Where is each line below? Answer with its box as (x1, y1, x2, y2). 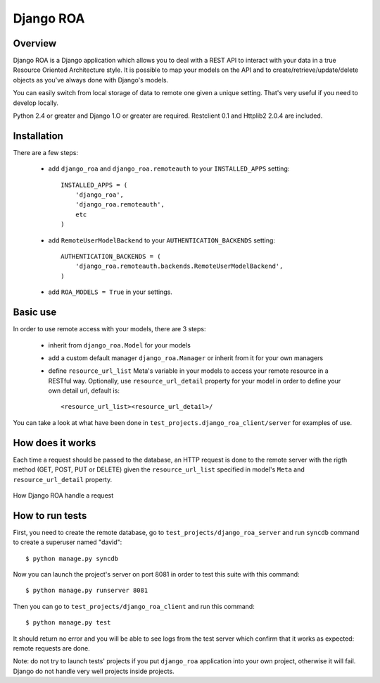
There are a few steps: (13, 148, 79, 156)
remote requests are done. (13, 644, 91, 652)
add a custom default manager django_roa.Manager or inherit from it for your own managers (48, 353, 324, 362)
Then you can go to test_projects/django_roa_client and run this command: (13, 602, 255, 610)
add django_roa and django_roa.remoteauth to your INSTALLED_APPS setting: (48, 164, 290, 173)
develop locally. (13, 99, 59, 107)
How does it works (13, 437, 96, 449)
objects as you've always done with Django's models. (13, 75, 169, 84)
